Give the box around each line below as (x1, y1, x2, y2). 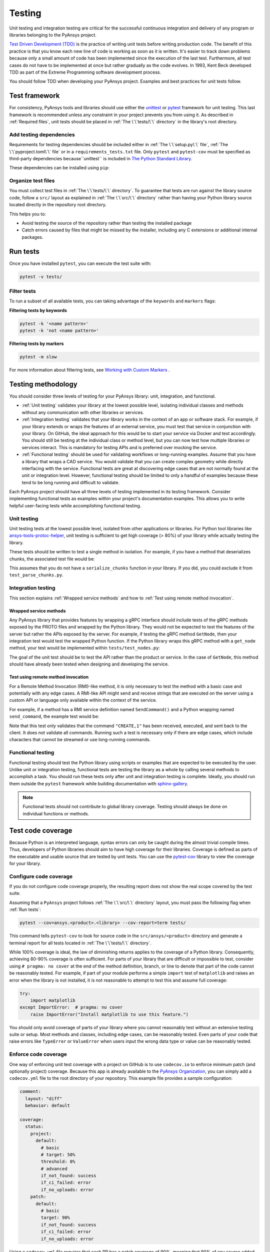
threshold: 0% (40, 1159, 75, 1164)
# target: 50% (40, 1152, 75, 1157)
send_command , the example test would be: (9, 714, 99, 720)
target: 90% (40, 1215, 70, 1220)
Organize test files (9, 177, 55, 184)
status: (25, 1124, 44, 1129)
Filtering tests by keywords (9, 307, 67, 313)
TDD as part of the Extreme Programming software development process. (9, 69, 161, 75)
